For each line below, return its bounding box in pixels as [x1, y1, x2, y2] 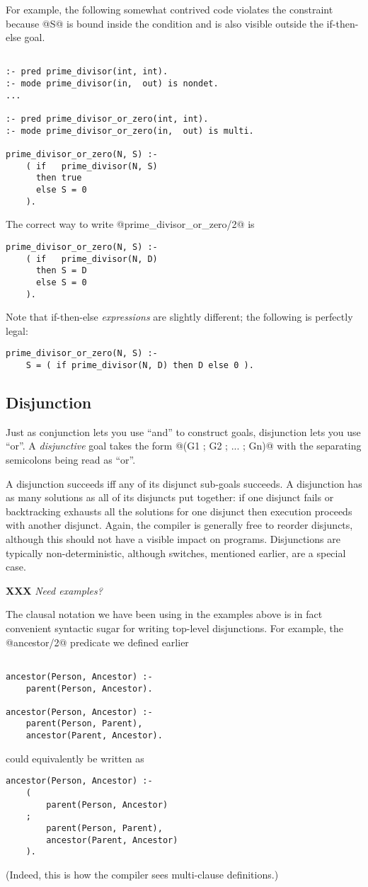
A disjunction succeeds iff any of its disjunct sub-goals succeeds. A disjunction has [6, 476, 362, 491]
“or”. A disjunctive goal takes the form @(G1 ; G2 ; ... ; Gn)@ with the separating [6, 438, 362, 453]
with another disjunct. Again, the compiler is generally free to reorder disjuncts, [6, 517, 353, 532]
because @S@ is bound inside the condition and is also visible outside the [6, 16, 323, 30]
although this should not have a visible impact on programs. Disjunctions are [6, 532, 340, 546]
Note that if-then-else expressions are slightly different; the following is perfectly [6, 309, 353, 324]
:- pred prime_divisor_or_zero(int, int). [6, 114, 209, 125]
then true [35, 173, 82, 183]
